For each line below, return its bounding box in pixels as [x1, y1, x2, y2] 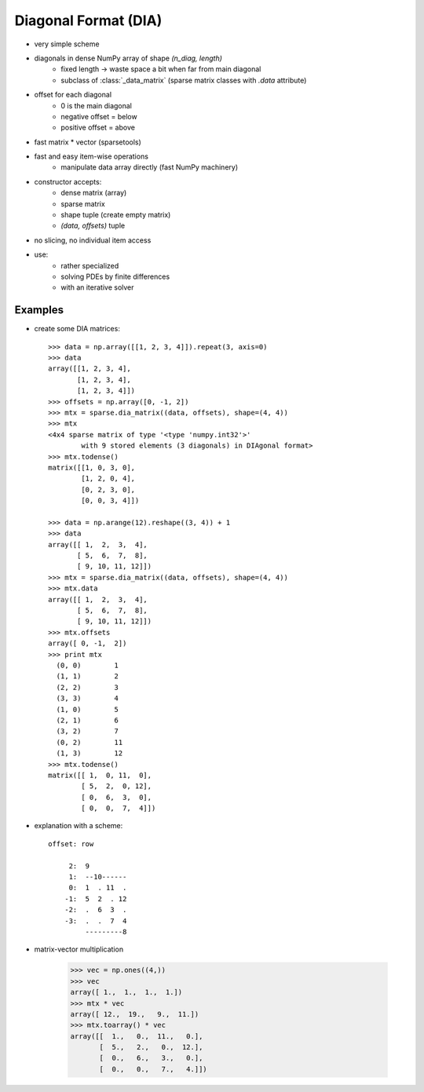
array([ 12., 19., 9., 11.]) [70, 1010, 199, 1018]
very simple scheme [34, 39, 100, 49]
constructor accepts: [34, 177, 102, 186]
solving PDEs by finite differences [60, 272, 170, 281]
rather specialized [60, 261, 119, 270]
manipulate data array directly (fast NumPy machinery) [60, 163, 239, 172]
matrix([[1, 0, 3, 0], [48, 463, 136, 472]
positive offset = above [60, 122, 135, 133]
